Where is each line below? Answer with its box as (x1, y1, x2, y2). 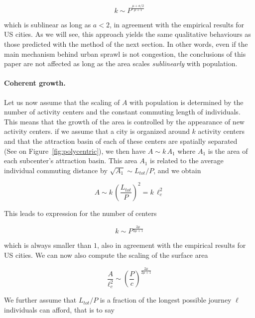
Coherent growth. (4, 78, 66, 88)
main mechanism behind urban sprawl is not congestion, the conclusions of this (4, 48, 246, 59)
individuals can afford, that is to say (4, 305, 115, 315)
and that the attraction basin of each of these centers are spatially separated (4, 136, 238, 146)
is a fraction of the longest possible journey (100, 295, 232, 305)
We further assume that (4, 295, 77, 305)
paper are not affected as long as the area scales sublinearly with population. (4, 58, 238, 69)
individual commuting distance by (4, 165, 108, 175)
